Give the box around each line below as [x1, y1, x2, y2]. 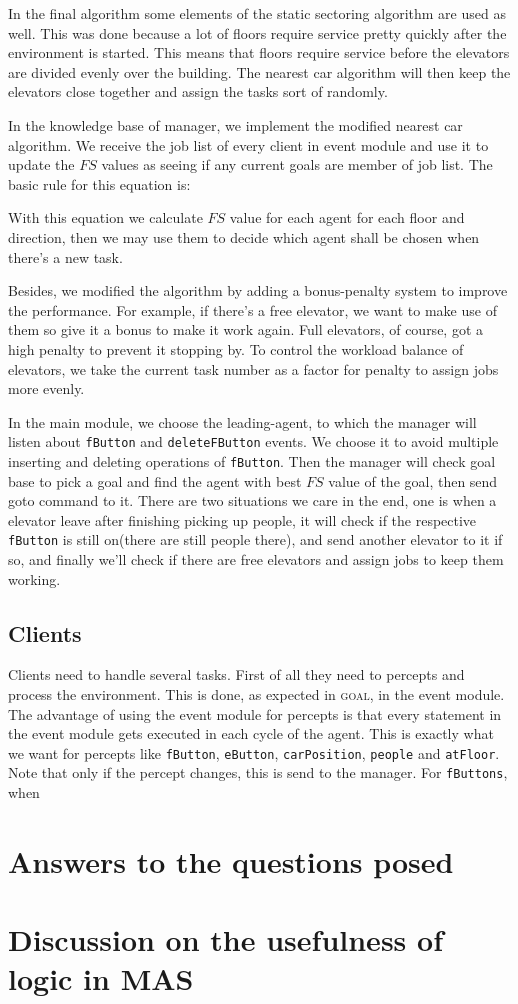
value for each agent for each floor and [229, 207, 465, 228]
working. [8, 568, 61, 589]
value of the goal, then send [328, 470, 498, 491]
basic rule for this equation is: [8, 173, 191, 194]
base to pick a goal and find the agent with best [8, 470, 302, 491]
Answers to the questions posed [8, 840, 454, 881]
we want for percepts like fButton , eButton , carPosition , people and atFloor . [8, 742, 500, 763]
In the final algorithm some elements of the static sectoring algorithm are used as [8, 3, 506, 23]
